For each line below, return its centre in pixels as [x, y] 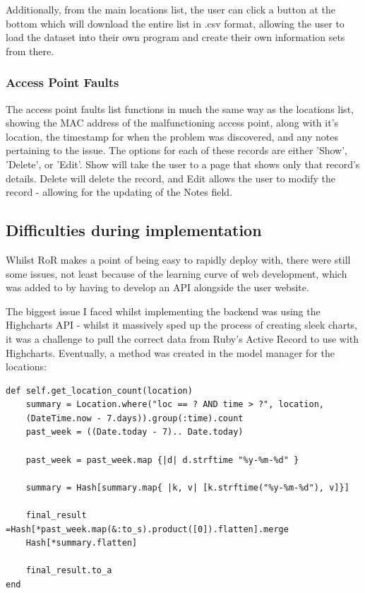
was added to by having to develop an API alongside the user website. [157, 287]
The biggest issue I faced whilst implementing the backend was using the [163, 311]
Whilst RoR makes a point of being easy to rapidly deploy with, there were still [178, 259]
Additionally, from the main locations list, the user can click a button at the [170, 9]
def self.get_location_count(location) [99, 391]
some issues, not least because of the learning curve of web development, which [176, 273]
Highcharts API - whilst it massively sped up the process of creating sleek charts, [181, 325]
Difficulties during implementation [134, 230]
